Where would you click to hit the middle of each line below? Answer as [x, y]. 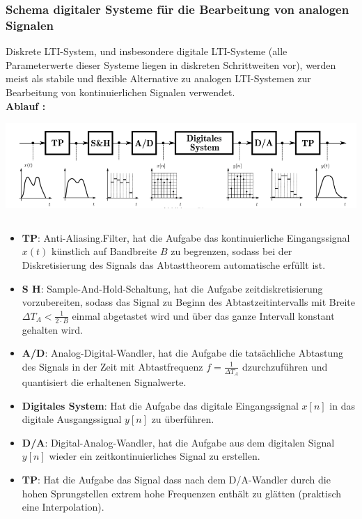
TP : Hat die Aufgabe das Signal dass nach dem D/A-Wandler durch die [176, 480]
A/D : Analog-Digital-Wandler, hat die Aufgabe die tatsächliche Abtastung [182, 353]
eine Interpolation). [63, 507]
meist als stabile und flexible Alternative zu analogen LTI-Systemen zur [158, 78]
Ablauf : [26, 106]
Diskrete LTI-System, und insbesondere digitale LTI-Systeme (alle [147, 51]
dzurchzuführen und [285, 366]
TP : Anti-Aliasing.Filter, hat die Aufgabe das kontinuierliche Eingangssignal [186, 237]
